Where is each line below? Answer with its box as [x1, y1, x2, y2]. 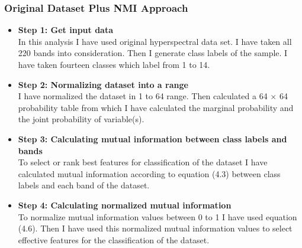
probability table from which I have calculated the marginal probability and [18, 101, 294, 113]
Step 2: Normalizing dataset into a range [18, 78, 188, 90]
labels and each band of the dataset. [18, 179, 150, 191]
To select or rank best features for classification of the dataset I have [18, 156, 268, 168]
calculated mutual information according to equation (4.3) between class [18, 167, 281, 180]
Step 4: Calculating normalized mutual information [18, 198, 232, 211]
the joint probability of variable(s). [18, 113, 144, 125]
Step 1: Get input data [18, 24, 113, 36]
